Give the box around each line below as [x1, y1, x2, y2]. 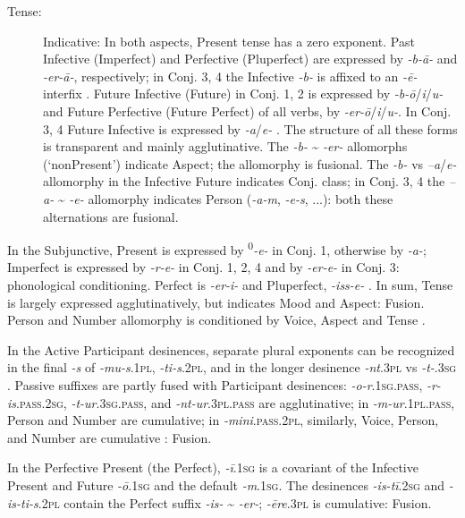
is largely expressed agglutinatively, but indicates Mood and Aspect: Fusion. [7, 293, 425, 311]
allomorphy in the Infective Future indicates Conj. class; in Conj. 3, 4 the [43, 172, 445, 191]
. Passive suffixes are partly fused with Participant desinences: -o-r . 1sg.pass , [7, 375, 423, 394]
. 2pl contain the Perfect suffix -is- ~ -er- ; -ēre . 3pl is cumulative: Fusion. [38, 493, 432, 512]
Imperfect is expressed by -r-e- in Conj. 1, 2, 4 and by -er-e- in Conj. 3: [7, 258, 400, 276]
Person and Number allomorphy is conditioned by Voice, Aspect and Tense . [7, 310, 426, 329]
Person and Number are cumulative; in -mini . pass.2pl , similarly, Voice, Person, [7, 411, 439, 429]
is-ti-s [7, 493, 38, 512]
